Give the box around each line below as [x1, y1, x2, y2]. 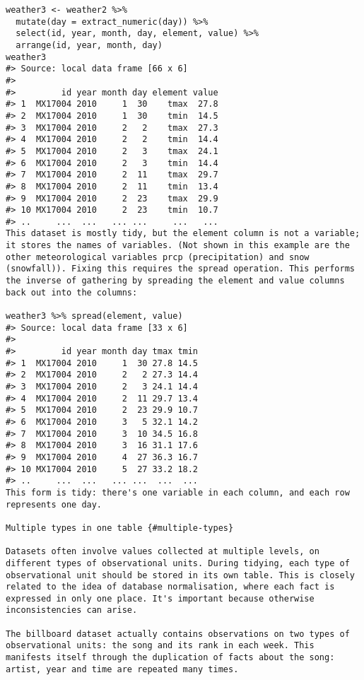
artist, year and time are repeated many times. [6, 664, 239, 674]
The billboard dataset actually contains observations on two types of [6, 628, 350, 639]
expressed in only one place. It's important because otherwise [6, 593, 315, 604]
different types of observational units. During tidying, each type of [6, 558, 350, 568]
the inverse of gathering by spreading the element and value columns [6, 276, 345, 286]
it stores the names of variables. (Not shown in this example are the [6, 240, 350, 251]
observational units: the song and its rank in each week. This [6, 640, 315, 651]
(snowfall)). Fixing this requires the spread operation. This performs [6, 264, 355, 274]
